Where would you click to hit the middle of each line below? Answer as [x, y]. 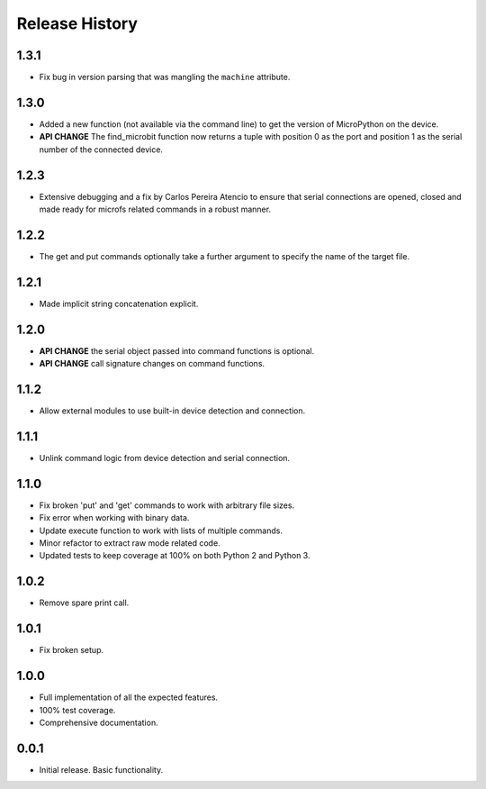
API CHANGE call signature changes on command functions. [152, 364]
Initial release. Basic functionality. [101, 769]
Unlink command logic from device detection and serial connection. [165, 458]
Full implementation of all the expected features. [129, 697]
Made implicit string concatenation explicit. [119, 304]
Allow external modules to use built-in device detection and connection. [172, 411]
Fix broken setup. [71, 650]
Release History [77, 23]
